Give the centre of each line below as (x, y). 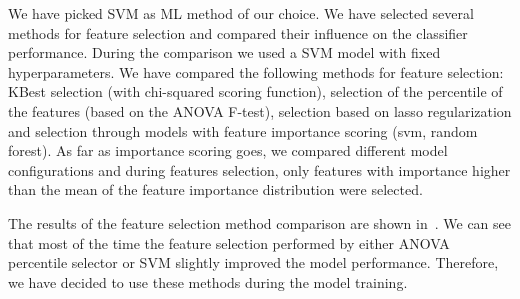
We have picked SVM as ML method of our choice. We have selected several (241, 13)
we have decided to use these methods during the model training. (208, 281)
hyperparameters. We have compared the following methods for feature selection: (256, 71)
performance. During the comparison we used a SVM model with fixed (224, 52)
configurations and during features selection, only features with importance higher (259, 169)
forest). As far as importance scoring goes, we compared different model (228, 150)
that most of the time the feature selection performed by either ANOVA (229, 242)
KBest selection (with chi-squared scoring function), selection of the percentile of (255, 91)
